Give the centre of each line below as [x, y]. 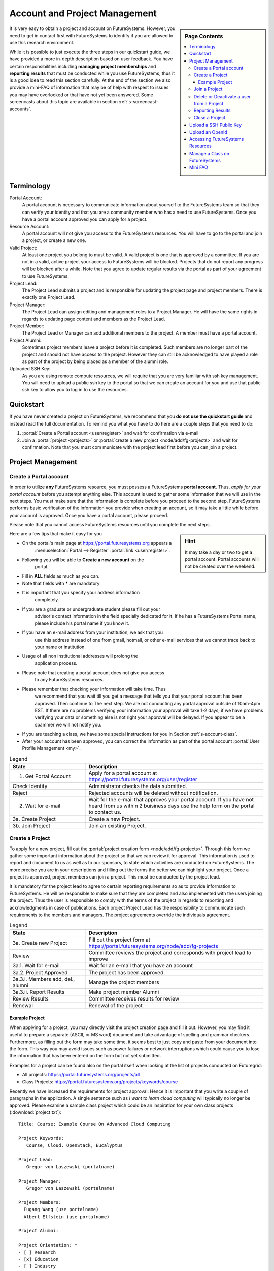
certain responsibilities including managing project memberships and [83, 66]
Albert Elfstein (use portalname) [66, 1217]
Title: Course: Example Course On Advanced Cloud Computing [95, 1124]
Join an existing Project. [117, 825]
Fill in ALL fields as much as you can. [61, 576]
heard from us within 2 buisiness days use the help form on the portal [172, 806]
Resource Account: [29, 226]
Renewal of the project [116, 1005]
